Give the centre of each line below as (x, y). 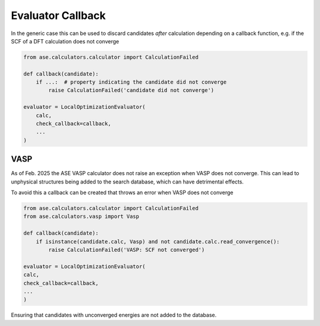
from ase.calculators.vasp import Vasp (81, 216)
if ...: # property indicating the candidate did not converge (131, 82)
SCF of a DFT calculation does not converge (65, 41)
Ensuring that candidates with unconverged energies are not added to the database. (114, 315)
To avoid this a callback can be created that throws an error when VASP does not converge (122, 192)
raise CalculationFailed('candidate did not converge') (131, 90)
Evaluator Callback (58, 15)
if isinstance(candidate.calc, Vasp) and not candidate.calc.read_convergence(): (158, 241)
